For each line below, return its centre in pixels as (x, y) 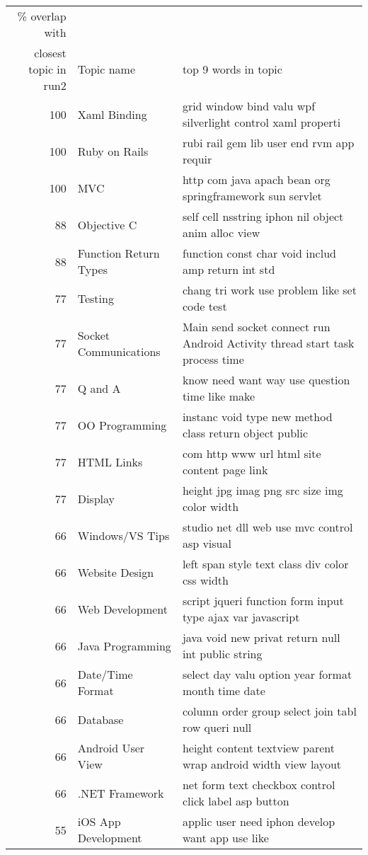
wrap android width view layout (262, 764)
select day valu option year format (267, 674)
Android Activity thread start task (268, 343)
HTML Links (110, 461)
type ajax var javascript (241, 617)
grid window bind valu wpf (249, 106)
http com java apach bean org (256, 179)
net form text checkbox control (259, 785)
